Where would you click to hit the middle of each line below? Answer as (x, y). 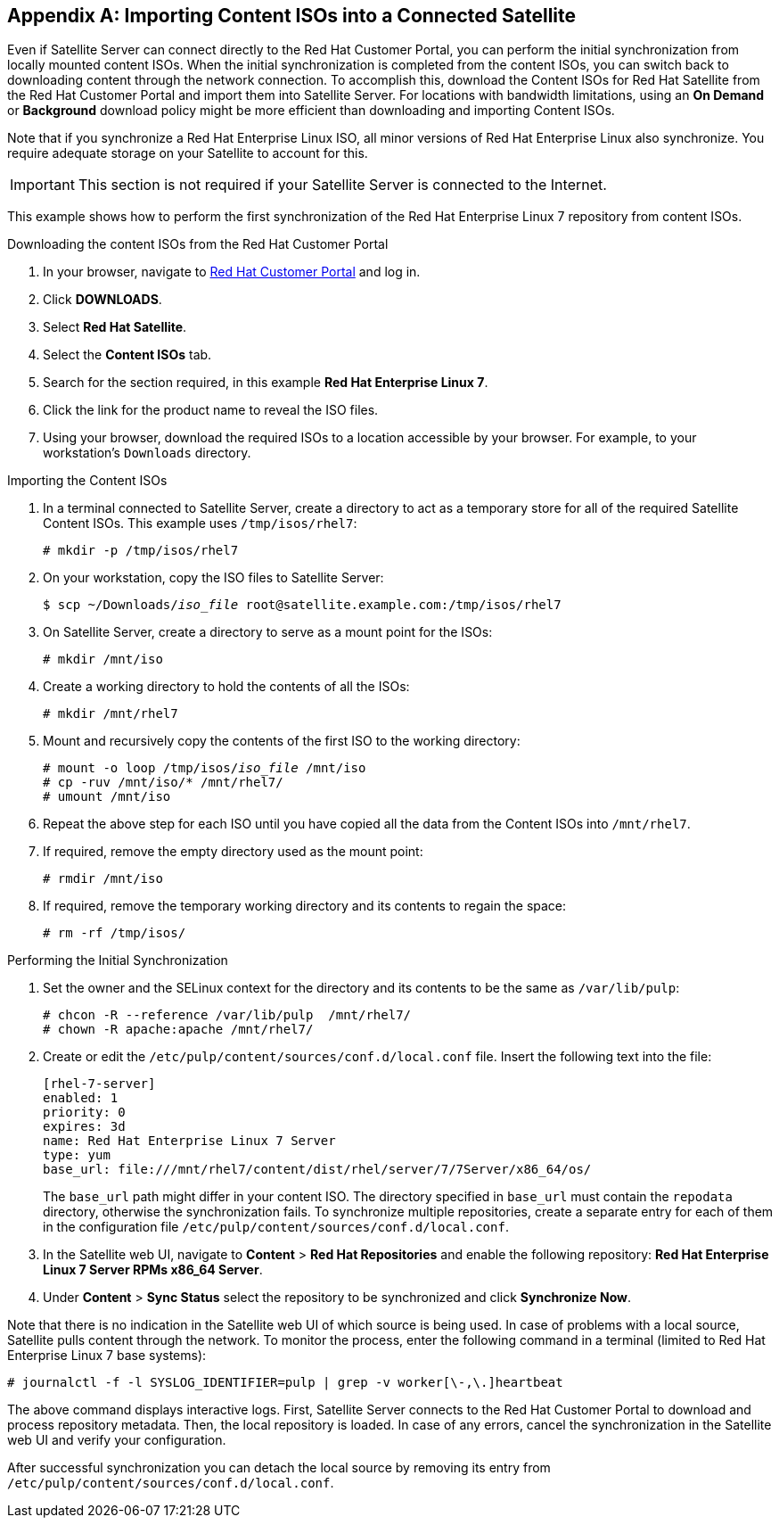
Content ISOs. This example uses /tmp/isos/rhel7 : (200, 523)
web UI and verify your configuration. (117, 1440)
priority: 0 (84, 1113)
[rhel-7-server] (99, 1084)
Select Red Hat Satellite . (115, 327)
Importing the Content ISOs (87, 481)
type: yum (77, 1155)
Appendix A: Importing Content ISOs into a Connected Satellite (292, 16)
